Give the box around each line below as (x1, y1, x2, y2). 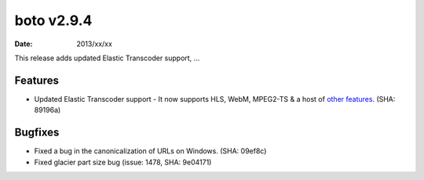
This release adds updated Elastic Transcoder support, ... (14, 53, 200, 63)
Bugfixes (14, 126, 60, 139)
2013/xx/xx (76, 39, 113, 49)
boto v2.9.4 (14, 12, 93, 29)
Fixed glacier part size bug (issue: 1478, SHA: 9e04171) (34, 157, 212, 167)
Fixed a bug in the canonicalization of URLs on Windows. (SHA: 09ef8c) (34, 146, 267, 156)
